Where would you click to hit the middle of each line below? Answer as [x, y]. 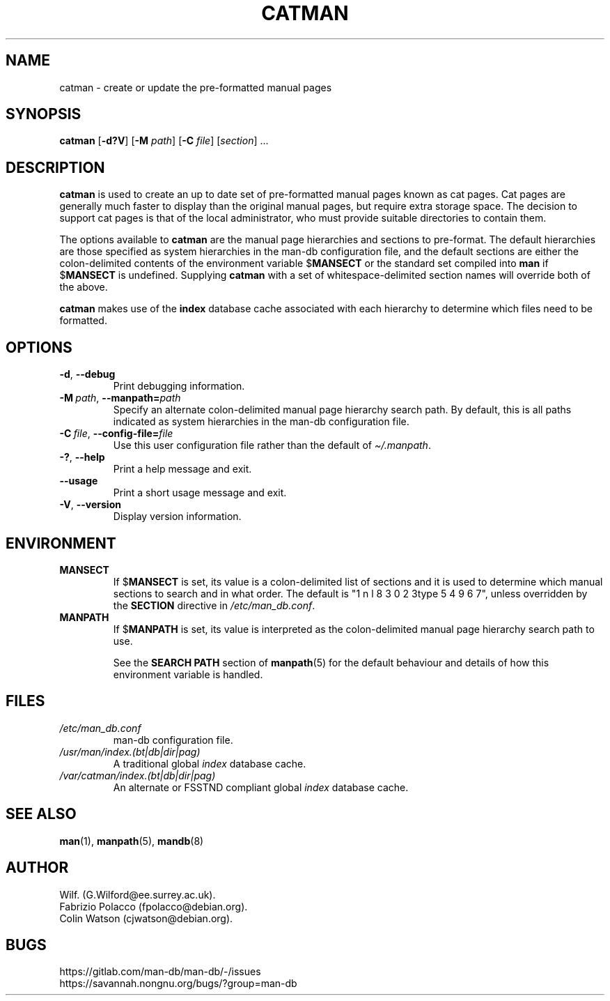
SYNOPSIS [44, 114]
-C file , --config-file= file [116, 434]
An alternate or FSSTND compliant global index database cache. [261, 787]
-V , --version [90, 505]
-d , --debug [87, 374]
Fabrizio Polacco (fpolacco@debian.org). [154, 906]
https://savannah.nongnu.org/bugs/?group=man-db [178, 984]
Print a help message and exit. [182, 469]
